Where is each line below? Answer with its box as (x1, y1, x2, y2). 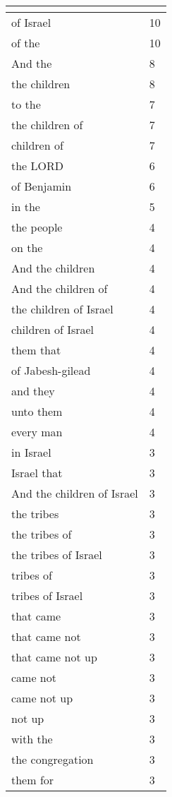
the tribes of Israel (11, 546, 102, 563)
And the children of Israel (11, 485, 138, 501)
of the (11, 35, 40, 51)
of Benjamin (11, 178, 72, 194)
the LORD (11, 157, 64, 174)
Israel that (11, 465, 63, 481)
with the (11, 731, 53, 747)
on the (11, 239, 43, 256)
